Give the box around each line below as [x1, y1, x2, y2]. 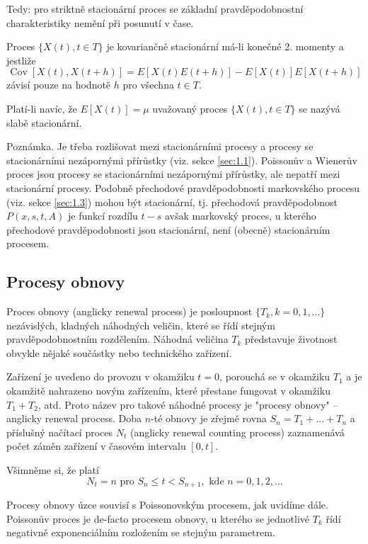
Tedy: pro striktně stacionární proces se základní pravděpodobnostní [6, 1, 304, 16]
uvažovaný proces [152, 101, 228, 115]
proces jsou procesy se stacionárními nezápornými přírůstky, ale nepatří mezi [6, 166, 340, 181]
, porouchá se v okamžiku [219, 369, 330, 384]
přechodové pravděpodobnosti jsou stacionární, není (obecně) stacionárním [6, 222, 330, 237]
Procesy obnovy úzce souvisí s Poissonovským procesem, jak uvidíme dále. [6, 497, 328, 512]
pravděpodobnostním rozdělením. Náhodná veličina [6, 331, 229, 346]
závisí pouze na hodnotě [6, 77, 111, 92]
